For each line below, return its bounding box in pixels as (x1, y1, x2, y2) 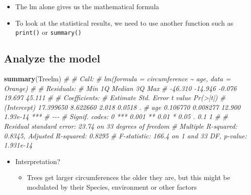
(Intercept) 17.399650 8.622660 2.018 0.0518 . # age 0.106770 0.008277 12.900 (4, 102, 241, 112)
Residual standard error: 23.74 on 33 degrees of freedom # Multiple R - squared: (4, 121, 237, 131)
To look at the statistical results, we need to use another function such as (15, 17, 234, 28)
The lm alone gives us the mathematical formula (15, 1, 159, 11)
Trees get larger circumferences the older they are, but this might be (27, 172, 230, 182)
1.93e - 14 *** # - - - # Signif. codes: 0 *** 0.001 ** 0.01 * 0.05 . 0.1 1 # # (4, 111, 228, 121)
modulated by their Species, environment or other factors (27, 181, 197, 192)
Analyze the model (4, 51, 100, 66)
